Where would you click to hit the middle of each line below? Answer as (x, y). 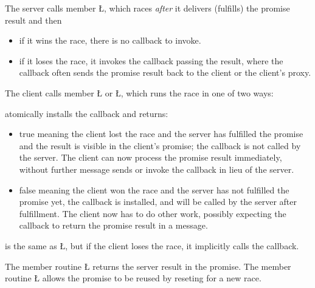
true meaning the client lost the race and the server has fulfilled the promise (161, 134)
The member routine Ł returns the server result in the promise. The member (148, 266)
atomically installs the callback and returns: (87, 113)
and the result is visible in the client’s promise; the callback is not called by (160, 145)
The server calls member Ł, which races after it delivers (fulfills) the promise (147, 8)
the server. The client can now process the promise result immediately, (151, 157)
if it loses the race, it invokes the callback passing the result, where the (151, 60)
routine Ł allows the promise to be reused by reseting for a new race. (133, 278)
